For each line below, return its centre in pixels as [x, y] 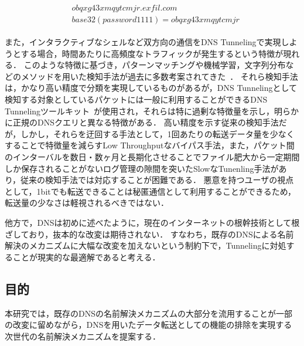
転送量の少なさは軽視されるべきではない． [87, 203]
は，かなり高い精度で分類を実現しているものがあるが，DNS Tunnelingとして [151, 88]
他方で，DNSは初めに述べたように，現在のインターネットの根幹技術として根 [152, 222]
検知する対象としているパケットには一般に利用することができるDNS [136, 99]
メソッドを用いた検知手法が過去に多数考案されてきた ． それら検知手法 [159, 76]
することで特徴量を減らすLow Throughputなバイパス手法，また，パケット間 [150, 145]
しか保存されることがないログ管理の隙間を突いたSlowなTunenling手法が [142, 168]
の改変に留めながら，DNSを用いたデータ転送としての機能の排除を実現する [148, 325]
